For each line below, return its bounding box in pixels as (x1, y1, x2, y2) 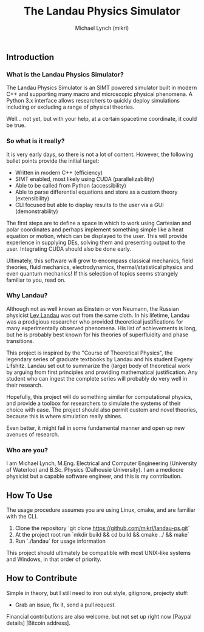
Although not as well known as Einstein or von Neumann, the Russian (6, 305, 179, 312)
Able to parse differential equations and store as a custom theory (15, 188, 178, 195)
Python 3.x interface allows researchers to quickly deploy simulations (6, 97, 180, 104)
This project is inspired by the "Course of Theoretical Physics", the (6, 349, 173, 356)
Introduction (6, 52, 55, 62)
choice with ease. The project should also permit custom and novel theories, (6, 406, 198, 413)
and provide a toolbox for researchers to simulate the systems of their (6, 399, 181, 407)
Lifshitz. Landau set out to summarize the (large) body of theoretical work (6, 362, 191, 369)
